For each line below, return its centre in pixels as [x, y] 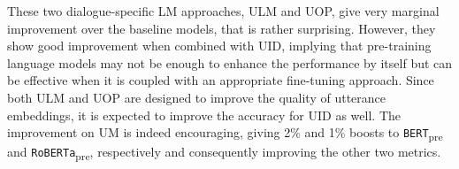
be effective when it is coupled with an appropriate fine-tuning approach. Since [221, 80]
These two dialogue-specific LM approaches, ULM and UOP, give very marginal [223, 11]
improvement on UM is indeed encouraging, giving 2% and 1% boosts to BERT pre [225, 133]
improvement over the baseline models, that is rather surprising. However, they [222, 28]
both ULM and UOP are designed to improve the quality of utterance [196, 97]
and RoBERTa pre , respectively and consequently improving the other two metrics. [224, 153]
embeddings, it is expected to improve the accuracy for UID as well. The [204, 115]
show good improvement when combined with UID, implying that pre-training [219, 46]
